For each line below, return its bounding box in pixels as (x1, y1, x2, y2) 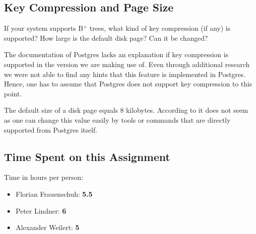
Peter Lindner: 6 (15, 205, 66, 216)
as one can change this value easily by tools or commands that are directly (4, 114, 231, 125)
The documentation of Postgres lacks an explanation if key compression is (4, 49, 229, 60)
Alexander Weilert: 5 (15, 222, 79, 233)
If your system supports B (4, 23, 83, 33)
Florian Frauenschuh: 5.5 (15, 188, 93, 199)
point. (4, 88, 22, 98)
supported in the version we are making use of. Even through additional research (4, 59, 250, 69)
